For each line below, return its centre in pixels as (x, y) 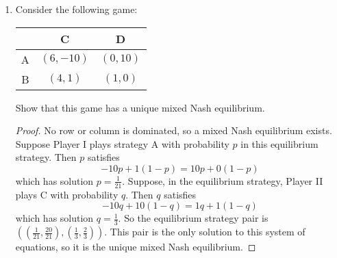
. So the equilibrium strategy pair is (193, 218)
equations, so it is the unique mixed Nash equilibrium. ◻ (136, 247)
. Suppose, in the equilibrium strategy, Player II (223, 180)
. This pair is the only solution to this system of (205, 232)
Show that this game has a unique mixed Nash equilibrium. (140, 107)
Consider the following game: (76, 9)
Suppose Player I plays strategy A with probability (122, 143)
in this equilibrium (279, 143)
